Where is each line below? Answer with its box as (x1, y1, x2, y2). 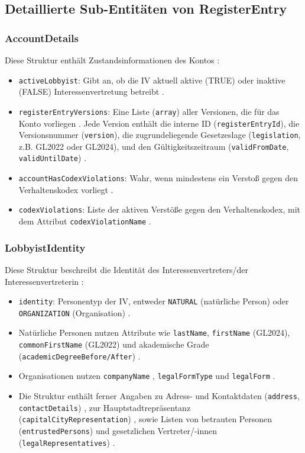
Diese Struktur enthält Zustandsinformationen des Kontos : (5, 54, 220, 66)
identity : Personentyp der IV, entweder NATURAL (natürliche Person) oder (18, 295, 289, 307)
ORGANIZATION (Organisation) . (18, 306, 131, 319)
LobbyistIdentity (5, 240, 86, 255)
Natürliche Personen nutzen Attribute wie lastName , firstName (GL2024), (18, 326, 290, 339)
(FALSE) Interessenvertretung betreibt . (18, 85, 164, 98)
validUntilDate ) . (18, 152, 87, 164)
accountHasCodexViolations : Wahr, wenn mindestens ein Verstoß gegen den (18, 172, 298, 184)
